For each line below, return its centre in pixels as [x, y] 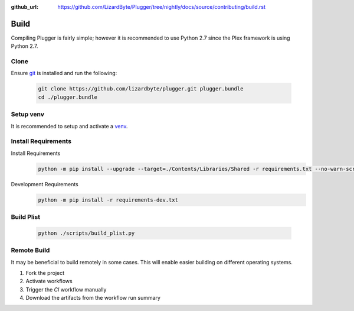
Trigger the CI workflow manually [66, 289]
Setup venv [27, 114]
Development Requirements [45, 184]
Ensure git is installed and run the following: [64, 73]
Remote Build [30, 250]
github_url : [24, 7]
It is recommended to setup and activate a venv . [69, 126]
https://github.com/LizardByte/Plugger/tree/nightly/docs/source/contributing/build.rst [161, 7]
